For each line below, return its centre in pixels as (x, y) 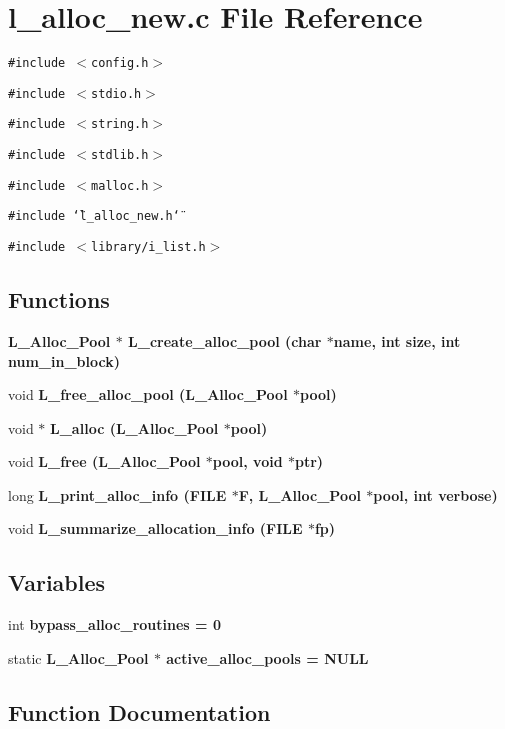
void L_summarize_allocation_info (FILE (155, 528)
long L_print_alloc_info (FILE (117, 494)
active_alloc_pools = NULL (267, 657)
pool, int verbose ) (435, 494)
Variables (57, 582)
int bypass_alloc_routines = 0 (114, 624)
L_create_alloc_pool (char (225, 340)
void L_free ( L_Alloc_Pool (104, 461)
